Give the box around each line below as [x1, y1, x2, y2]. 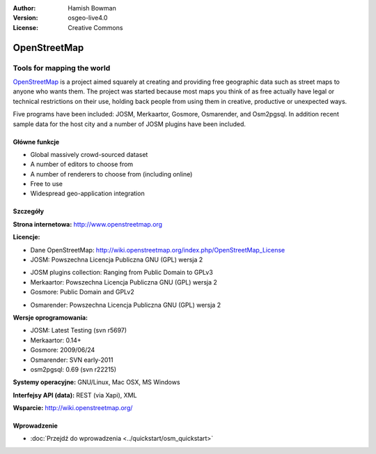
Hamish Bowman [68, 4, 116, 12]
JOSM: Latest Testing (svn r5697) [30, 326, 127, 335]
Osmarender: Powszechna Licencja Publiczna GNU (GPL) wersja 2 [30, 301, 221, 309]
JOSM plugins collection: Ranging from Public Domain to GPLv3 [30, 268, 214, 277]
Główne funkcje [13, 137, 60, 146]
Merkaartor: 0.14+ [30, 335, 81, 345]
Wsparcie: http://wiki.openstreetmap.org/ [13, 404, 133, 412]
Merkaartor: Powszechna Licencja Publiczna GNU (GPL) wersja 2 [30, 278, 217, 286]
